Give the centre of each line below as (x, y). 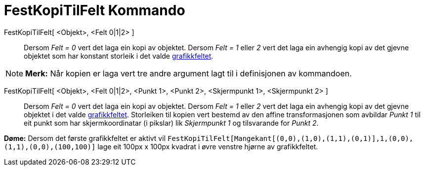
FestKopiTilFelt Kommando (95, 10)
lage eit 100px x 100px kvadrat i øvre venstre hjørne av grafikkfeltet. (208, 146)
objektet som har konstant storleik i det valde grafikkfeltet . (119, 56)
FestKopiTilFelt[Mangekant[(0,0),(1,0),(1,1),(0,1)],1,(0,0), (290, 138)
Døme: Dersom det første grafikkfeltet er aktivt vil (85, 138)
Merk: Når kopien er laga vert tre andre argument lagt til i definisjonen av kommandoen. (189, 73)
